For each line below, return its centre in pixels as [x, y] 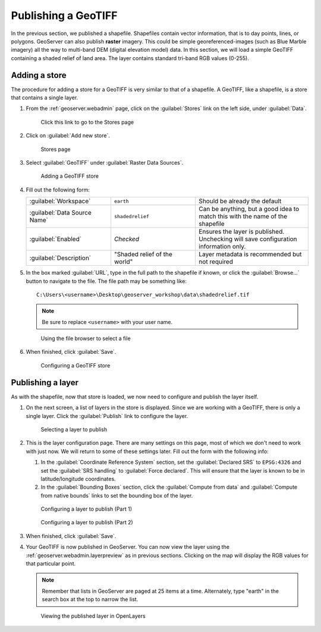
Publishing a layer [45, 383]
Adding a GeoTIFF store [70, 176]
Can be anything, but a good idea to [249, 209]
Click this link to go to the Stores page [87, 122]
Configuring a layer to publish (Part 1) [86, 509]
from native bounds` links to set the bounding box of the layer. [117, 495]
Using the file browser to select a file [86, 338]
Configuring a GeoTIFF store [75, 365]
